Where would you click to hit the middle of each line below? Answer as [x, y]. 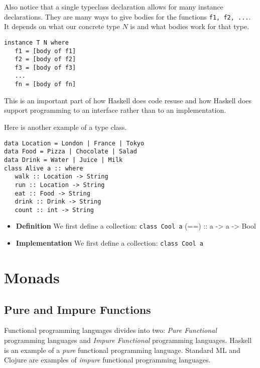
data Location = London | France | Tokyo [74, 143]
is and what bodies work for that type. [190, 26]
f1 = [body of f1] [45, 51]
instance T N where [36, 42]
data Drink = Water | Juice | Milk [63, 160]
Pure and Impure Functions [78, 309]
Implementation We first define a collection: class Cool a [109, 243]
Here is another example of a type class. [66, 127]
